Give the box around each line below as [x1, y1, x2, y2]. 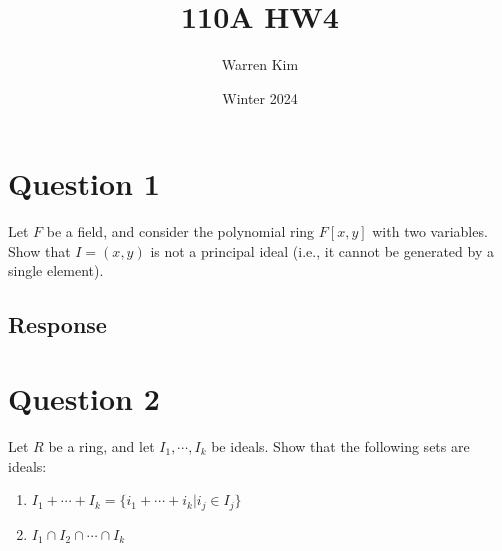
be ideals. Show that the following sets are [211, 435, 470, 456]
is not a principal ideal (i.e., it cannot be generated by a [150, 240, 494, 261]
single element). [8, 260, 104, 281]
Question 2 [8, 378, 160, 418]
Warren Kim [221, 54, 299, 75]
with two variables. [372, 221, 488, 242]
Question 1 [8, 163, 160, 204]
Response [8, 309, 107, 340]
